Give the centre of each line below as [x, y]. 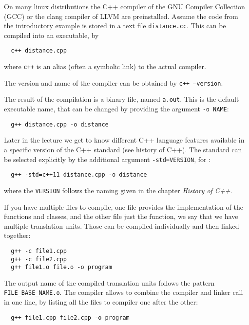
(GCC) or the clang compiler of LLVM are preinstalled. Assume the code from [121, 16]
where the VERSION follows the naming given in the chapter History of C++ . [118, 190]
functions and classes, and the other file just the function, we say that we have [121, 216]
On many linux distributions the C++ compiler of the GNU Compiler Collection [124, 6]
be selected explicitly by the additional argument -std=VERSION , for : [107, 159]
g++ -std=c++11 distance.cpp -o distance [79, 175]
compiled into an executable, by [51, 35]
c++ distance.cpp [39, 51]
